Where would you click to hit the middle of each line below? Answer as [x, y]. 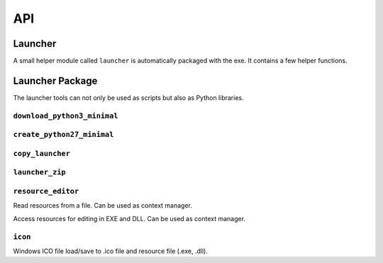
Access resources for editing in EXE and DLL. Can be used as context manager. [129, 218]
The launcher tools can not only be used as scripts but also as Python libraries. [128, 97]
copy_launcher [42, 153]
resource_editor [46, 191]
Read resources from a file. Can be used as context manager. [103, 206]
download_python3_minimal [66, 116]
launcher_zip [40, 172]
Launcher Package [55, 80]
